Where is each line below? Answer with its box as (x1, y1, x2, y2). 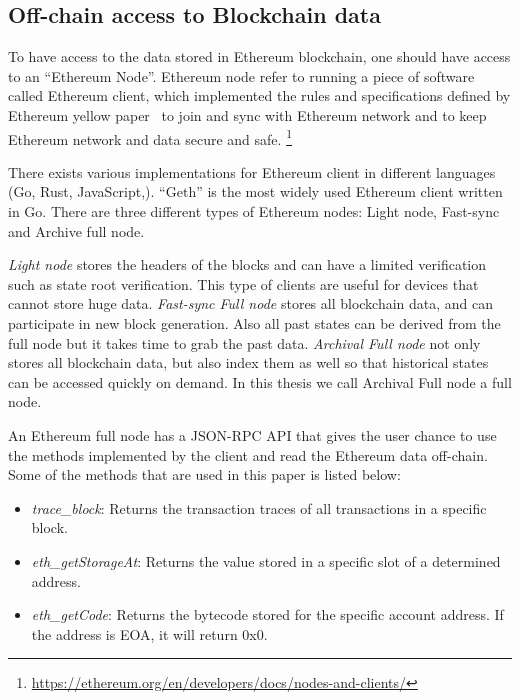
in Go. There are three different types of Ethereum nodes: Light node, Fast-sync (8, 201, 500, 222)
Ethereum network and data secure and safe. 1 (8, 125, 292, 149)
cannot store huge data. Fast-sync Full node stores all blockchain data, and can (8, 293, 494, 314)
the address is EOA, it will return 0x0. (31, 623, 268, 644)
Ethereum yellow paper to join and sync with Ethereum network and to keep (8, 104, 487, 125)
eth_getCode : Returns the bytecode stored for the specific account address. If (31, 604, 504, 625)
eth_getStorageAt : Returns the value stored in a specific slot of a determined (31, 550, 501, 571)
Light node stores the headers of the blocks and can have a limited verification (8, 254, 487, 275)
